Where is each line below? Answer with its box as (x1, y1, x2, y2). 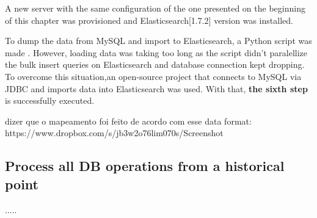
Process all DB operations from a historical (5, 156, 285, 175)
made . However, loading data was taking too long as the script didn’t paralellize (5, 46, 308, 59)
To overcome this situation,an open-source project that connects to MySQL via (5, 70, 302, 82)
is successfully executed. (5, 94, 95, 107)
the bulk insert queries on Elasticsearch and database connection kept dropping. (5, 58, 305, 71)
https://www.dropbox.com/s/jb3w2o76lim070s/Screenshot (5, 126, 224, 139)
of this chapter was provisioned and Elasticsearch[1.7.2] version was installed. (5, 13, 293, 26)
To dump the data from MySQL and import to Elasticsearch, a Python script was (5, 34, 312, 47)
